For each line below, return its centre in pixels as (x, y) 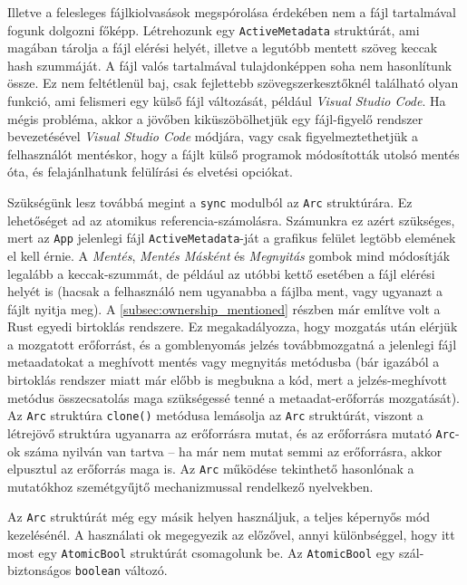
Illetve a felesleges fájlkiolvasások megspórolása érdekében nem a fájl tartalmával (232, 12)
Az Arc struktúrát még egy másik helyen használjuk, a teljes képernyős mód (219, 517)
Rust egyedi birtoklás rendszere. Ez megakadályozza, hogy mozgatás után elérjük (233, 326)
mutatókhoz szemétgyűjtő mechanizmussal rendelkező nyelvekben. (190, 486)
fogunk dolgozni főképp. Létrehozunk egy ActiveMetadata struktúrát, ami (214, 29)
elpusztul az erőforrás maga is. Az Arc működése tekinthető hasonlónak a (211, 469)
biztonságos (39, 570)
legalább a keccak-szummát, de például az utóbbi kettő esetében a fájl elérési (221, 273)
